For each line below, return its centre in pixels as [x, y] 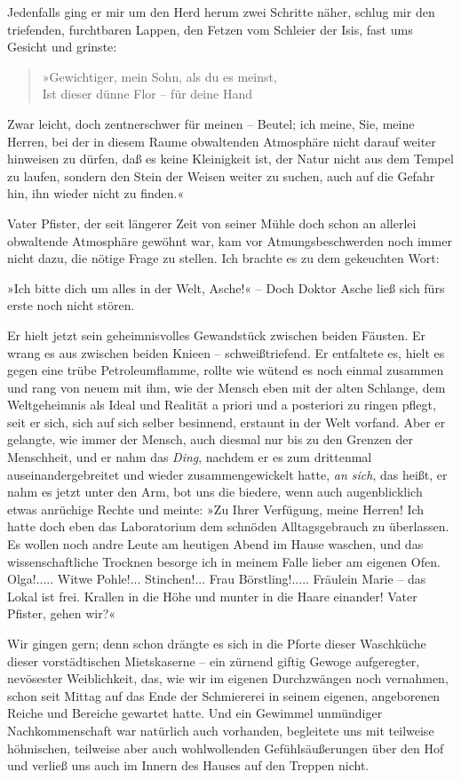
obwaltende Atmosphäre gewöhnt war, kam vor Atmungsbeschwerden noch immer [230, 240]
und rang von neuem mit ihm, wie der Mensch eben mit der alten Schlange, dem [227, 387]
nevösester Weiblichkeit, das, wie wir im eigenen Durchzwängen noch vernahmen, [228, 678]
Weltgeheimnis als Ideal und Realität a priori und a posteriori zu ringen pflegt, [222, 405]
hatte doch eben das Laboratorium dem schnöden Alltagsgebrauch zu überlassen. [228, 526]
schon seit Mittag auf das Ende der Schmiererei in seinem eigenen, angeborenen [224, 695]
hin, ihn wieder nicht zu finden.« [96, 193]
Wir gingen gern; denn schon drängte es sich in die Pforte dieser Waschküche [217, 643]
